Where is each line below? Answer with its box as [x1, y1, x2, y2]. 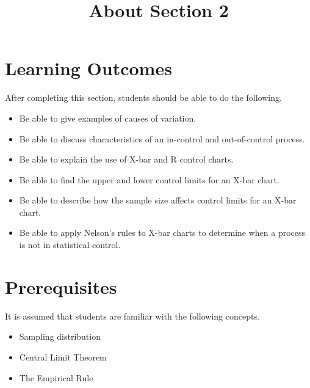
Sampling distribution [19, 330, 101, 343]
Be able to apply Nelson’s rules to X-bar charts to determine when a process [19, 226, 306, 239]
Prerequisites [5, 274, 117, 299]
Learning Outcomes [5, 56, 172, 81]
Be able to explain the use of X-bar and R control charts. [19, 153, 234, 166]
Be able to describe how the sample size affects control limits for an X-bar [19, 194, 297, 207]
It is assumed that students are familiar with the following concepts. [5, 309, 260, 322]
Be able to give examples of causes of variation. [19, 111, 196, 124]
